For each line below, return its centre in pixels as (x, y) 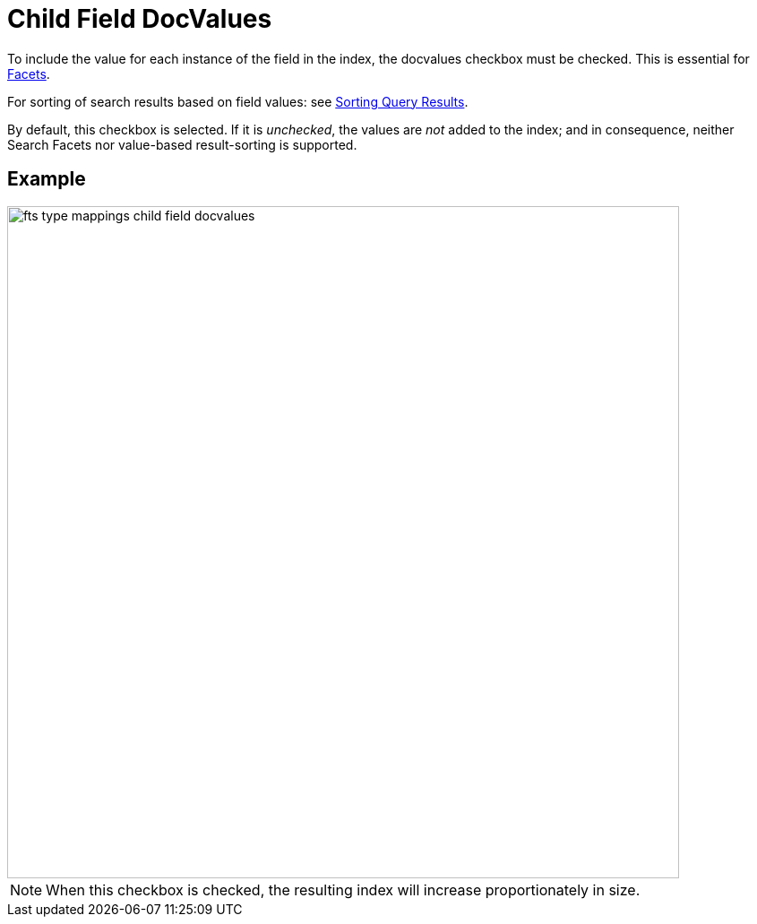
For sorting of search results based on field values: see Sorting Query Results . (238, 101)
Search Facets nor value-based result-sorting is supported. (182, 144)
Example (47, 179)
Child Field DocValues (140, 19)
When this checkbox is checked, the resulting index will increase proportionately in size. (343, 889)
